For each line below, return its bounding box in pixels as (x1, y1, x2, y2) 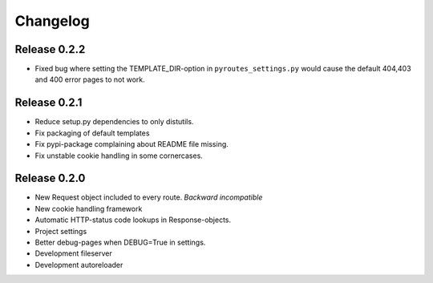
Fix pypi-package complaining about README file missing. (34, 139, 229, 149)
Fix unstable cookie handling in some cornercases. (34, 151, 204, 160)
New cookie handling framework (34, 204, 143, 213)
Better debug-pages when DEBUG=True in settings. (34, 237, 206, 247)
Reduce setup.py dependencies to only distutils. (34, 117, 194, 127)
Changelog (14, 12, 90, 30)
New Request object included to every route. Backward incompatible (34, 192, 263, 202)
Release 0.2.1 (14, 96, 83, 110)
